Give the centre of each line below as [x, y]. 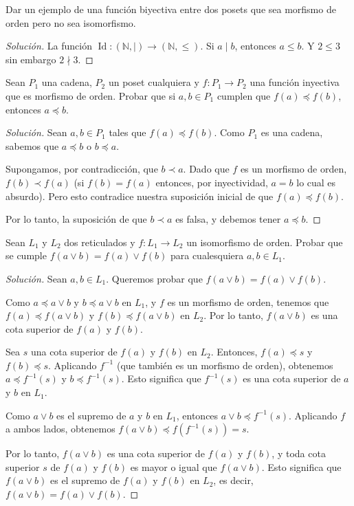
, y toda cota [299, 453]
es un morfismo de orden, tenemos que [248, 301]
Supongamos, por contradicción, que [82, 169]
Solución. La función [49, 46]
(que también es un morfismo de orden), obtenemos [225, 365]
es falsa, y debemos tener [228, 219]
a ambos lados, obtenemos [60, 429]
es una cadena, [292, 132]
